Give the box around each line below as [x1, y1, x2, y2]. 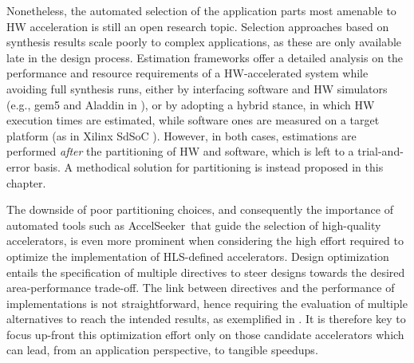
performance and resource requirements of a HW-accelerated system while [6, 65, 369, 81]
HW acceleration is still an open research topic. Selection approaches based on [6, 18, 389, 34]
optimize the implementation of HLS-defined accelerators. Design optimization [6, 247, 389, 264]
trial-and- [357, 143, 404, 160]
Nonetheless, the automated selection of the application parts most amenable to [6, 2, 396, 18]
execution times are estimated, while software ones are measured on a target [6, 112, 380, 128]
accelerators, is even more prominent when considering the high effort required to [6, 232, 404, 249]
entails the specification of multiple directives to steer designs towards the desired [6, 263, 405, 280]
